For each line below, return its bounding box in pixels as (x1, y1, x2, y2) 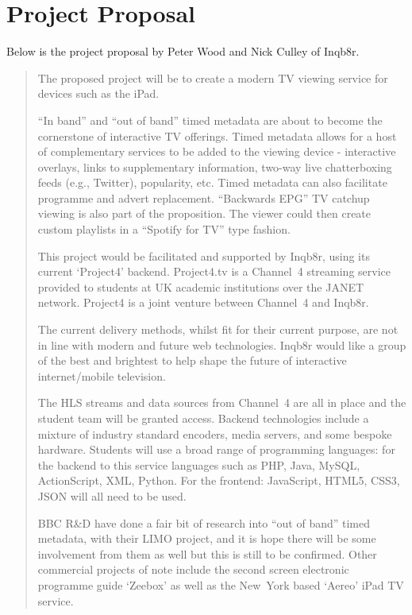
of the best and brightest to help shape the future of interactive (37, 352, 347, 369)
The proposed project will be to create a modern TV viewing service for (37, 69, 388, 86)
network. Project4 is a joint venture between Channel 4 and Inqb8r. (37, 294, 369, 311)
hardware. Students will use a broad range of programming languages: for (37, 441, 395, 458)
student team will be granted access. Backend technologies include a (37, 410, 369, 426)
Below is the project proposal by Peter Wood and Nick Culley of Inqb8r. (6, 43, 360, 60)
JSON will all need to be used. (37, 487, 187, 504)
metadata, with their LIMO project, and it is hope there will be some (37, 530, 376, 547)
